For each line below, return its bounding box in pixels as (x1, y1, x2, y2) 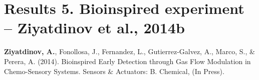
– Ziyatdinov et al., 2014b (4, 17, 185, 38)
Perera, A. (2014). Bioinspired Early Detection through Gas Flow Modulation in (4, 56, 251, 66)
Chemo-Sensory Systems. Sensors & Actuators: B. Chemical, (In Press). (4, 66, 224, 76)
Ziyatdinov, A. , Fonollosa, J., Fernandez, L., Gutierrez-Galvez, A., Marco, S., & (4, 46, 255, 57)
